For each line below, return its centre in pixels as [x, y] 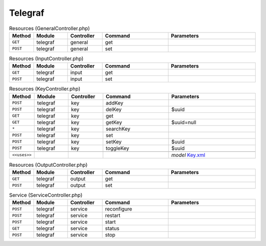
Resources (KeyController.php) [45, 89]
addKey [115, 103]
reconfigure [119, 209]
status [112, 228]
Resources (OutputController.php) [49, 165]
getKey [114, 122]
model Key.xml [188, 155]
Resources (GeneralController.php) [50, 28]
